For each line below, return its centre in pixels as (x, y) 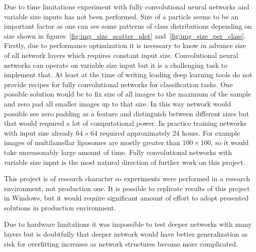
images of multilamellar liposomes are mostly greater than (92, 142)
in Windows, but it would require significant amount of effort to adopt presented (126, 198)
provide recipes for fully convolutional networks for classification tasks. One (118, 84)
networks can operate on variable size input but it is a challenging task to (116, 65)
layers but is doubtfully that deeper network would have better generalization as (126, 234)
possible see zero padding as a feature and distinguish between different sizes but (127, 113)
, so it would (230, 142)
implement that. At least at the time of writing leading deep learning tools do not (128, 75)
